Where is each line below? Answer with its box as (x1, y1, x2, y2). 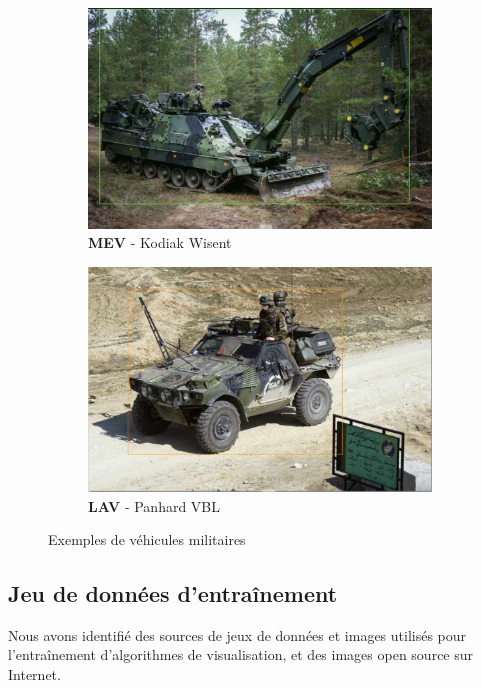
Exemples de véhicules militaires (48, 529, 246, 550)
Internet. (8, 664, 61, 685)
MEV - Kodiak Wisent (88, 232, 232, 253)
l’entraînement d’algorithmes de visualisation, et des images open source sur (8, 644, 474, 665)
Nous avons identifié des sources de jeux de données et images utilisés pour (8, 624, 467, 645)
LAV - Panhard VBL (88, 495, 221, 516)
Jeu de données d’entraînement (8, 578, 338, 609)
